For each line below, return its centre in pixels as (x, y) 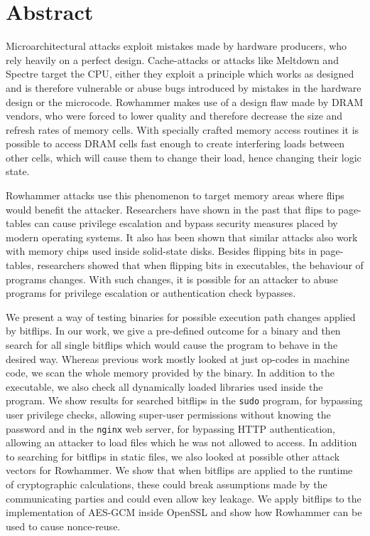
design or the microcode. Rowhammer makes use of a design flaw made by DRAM (185, 101)
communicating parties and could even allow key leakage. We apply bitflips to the (184, 498)
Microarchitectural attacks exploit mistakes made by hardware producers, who (176, 46)
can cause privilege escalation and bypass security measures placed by (186, 223)
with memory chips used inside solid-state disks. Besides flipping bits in (162, 251)
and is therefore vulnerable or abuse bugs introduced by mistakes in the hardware (184, 87)
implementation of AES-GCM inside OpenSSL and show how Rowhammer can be (184, 512)
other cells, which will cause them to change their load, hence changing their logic (184, 157)
